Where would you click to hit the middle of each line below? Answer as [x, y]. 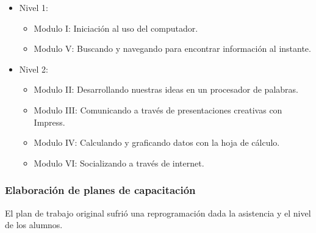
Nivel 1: [34, 7]
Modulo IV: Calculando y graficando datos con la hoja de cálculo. [157, 142]
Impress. [49, 122]
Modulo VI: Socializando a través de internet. [119, 163]
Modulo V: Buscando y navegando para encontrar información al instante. [172, 48]
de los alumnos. [34, 225]
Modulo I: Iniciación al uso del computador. [116, 28]
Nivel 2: [34, 69]
